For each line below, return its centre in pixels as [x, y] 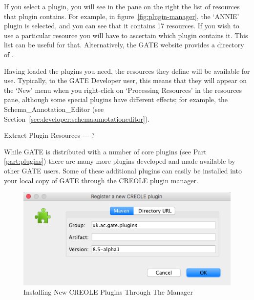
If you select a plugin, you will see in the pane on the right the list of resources [122, 6]
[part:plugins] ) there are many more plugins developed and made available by [120, 161]
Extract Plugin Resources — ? [49, 135]
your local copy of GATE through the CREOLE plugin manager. [101, 180]
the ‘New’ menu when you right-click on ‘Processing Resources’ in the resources [123, 90]
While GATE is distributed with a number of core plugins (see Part [105, 151]
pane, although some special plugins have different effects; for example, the [116, 99]
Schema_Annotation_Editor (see [54, 109]
